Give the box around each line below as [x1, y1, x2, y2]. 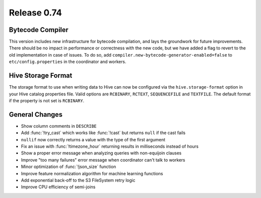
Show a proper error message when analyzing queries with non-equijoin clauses [21, 150, 182, 156]
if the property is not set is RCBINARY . [9, 97, 85, 104]
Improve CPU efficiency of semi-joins [21, 184, 96, 190]
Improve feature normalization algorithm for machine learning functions [21, 170, 163, 176]
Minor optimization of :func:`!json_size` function [21, 164, 116, 169]
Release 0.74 [9, 7, 62, 18]
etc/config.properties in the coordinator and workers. [9, 59, 127, 65]
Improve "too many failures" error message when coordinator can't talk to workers [21, 157, 186, 163]
